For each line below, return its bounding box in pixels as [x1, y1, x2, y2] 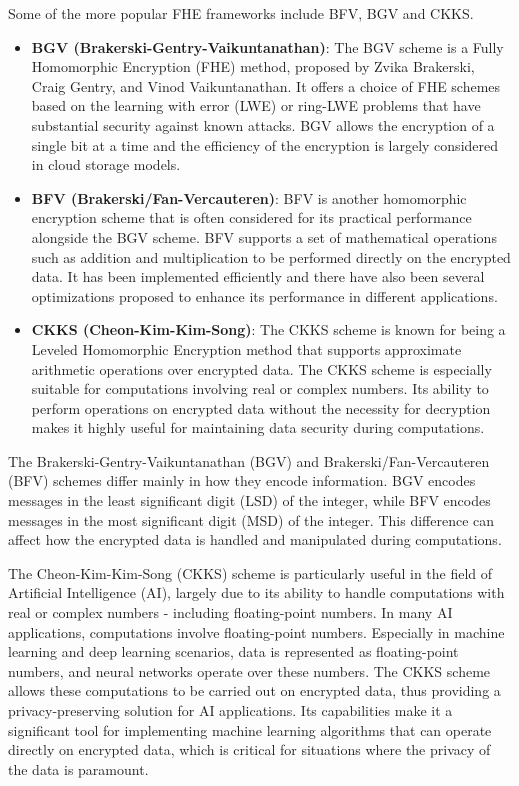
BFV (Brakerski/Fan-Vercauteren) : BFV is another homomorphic [31, 187, 467, 208]
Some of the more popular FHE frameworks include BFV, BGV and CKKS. [8, 3, 474, 23]
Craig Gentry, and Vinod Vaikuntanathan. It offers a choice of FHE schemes [31, 75, 501, 96]
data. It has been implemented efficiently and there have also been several [31, 266, 485, 287]
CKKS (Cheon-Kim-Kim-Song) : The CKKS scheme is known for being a [31, 319, 506, 340]
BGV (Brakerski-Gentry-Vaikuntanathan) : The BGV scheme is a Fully [31, 36, 504, 57]
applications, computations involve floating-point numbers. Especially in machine [8, 621, 505, 642]
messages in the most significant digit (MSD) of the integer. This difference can [8, 509, 495, 530]
